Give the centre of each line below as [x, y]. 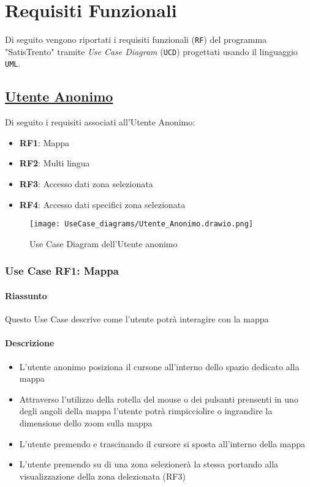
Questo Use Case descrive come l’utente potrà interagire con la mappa [137, 319]
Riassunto [26, 295]
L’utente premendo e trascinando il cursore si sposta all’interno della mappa [162, 443]
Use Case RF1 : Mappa [62, 271]
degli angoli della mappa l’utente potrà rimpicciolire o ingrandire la [146, 411]
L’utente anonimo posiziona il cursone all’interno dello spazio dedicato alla [159, 366]
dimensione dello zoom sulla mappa [86, 422]
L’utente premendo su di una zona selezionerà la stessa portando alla [149, 464]
